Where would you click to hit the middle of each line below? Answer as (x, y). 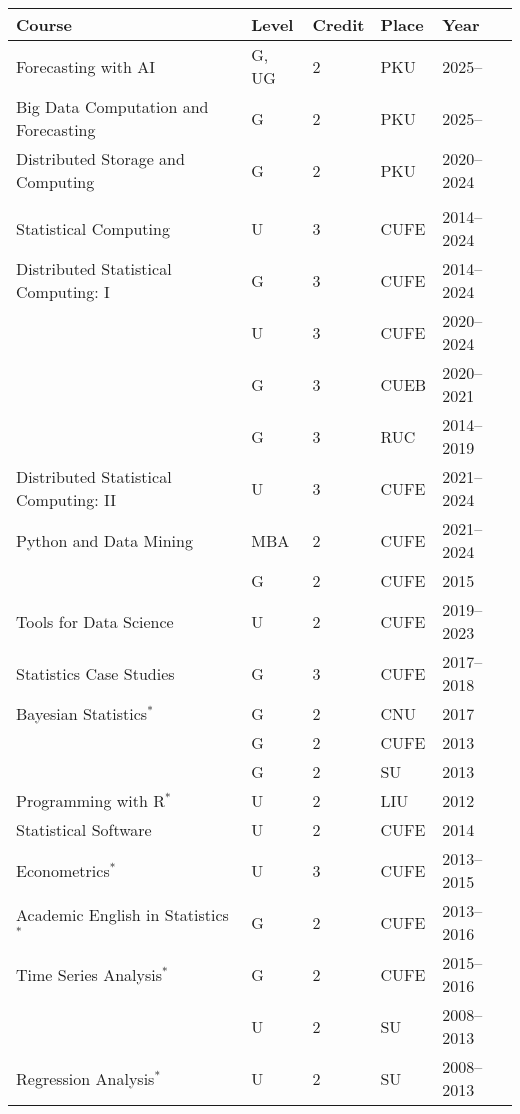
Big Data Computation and (112, 106)
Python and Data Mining (104, 540)
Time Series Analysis (89, 974)
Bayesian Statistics (82, 713)
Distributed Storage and (100, 158)
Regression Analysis (85, 1078)
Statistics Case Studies (95, 673)
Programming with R (90, 800)
